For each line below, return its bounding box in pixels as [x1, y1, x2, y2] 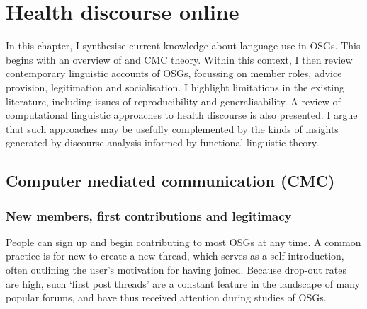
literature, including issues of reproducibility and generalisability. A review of [6, 93, 341, 108]
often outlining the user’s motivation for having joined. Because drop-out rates [6, 262, 346, 277]
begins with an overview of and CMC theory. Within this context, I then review [6, 52, 353, 66]
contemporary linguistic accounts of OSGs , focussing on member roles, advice [6, 66, 342, 81]
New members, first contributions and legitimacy [6, 206, 292, 224]
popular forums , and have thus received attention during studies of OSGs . [6, 290, 327, 305]
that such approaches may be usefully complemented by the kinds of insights [6, 121, 339, 136]
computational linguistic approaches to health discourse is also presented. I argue [6, 107, 358, 122]
